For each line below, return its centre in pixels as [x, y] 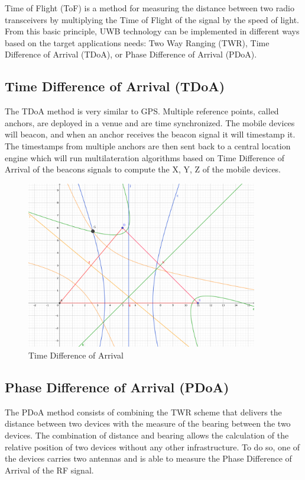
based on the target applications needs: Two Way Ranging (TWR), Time [137, 42]
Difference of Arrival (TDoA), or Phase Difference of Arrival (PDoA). [131, 54]
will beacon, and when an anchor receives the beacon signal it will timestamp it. [150, 134]
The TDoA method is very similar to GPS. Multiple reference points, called [142, 111]
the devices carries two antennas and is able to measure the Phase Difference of [148, 458]
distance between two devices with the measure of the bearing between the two [148, 423]
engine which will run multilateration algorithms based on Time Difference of [145, 157]
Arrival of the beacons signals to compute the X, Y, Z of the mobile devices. [143, 169]
